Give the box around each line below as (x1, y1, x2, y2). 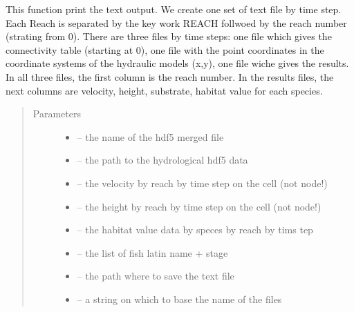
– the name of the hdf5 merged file (77, 129, 224, 144)
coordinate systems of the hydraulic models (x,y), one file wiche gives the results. (6, 56, 349, 70)
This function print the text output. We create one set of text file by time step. (6, 2, 342, 16)
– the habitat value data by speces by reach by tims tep (77, 222, 313, 237)
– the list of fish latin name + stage (77, 245, 228, 260)
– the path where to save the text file (77, 269, 234, 283)
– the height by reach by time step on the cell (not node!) (77, 199, 322, 213)
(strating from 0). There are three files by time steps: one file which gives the (6, 29, 332, 43)
